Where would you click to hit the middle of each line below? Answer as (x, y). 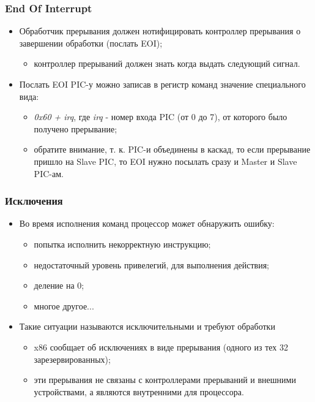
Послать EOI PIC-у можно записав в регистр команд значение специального (162, 84)
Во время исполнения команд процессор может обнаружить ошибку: (147, 223)
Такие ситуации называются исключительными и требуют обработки (147, 326)
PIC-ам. (49, 173)
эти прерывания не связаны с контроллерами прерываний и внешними (165, 380)
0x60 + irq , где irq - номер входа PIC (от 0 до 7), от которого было (161, 117)
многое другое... (64, 305)
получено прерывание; (76, 128)
